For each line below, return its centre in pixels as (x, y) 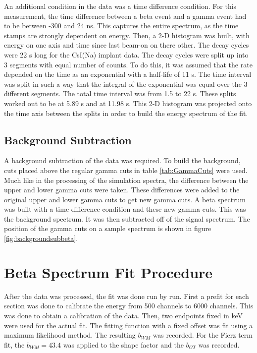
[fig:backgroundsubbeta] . (41, 238)
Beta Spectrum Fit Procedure (108, 272)
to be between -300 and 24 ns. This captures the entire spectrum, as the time (121, 26)
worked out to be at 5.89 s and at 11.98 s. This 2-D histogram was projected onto (128, 103)
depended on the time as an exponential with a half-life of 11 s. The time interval (128, 74)
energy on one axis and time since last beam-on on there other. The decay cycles (127, 45)
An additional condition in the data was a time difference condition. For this (120, 6)
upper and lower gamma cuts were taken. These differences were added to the (122, 190)
